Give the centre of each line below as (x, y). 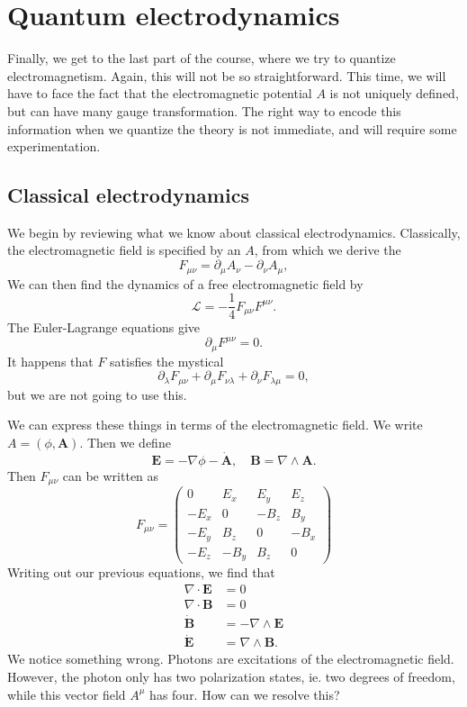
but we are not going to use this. (97, 394)
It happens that (50, 361)
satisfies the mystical (167, 361)
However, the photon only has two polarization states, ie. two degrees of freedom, (231, 676)
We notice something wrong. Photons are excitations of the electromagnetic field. (231, 659)
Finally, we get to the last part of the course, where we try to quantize (202, 58)
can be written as (111, 475)
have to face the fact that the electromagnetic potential (160, 93)
